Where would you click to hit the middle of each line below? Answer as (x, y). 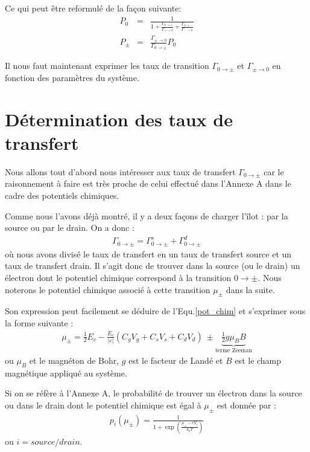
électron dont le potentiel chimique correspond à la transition (118, 277)
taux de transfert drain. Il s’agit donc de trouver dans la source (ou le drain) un (153, 266)
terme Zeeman (233, 351)
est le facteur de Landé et (176, 360)
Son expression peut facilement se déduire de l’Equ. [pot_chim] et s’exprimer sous (155, 311)
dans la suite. (250, 289)
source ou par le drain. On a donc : (70, 228)
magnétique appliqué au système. (66, 373)
